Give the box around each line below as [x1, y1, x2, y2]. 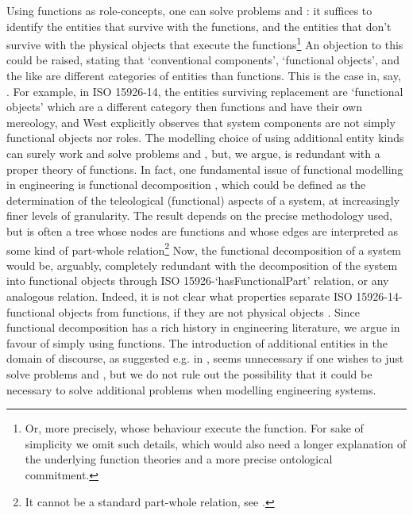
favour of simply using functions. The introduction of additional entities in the [6, 334, 388, 351]
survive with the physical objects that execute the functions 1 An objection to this [6, 34, 403, 52]
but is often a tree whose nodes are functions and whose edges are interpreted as [6, 222, 399, 239]
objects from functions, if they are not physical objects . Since [58, 303, 360, 320]
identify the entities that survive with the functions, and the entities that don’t [6, 17, 392, 34]
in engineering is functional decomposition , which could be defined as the [6, 176, 366, 193]
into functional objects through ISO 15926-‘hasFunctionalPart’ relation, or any [6, 272, 389, 289]
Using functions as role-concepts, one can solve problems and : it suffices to [6, 2, 372, 18]
